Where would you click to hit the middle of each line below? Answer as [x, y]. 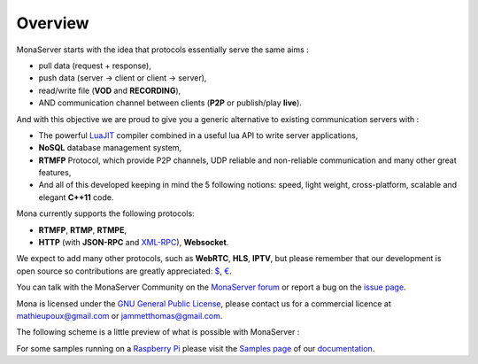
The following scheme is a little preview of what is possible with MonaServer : [158, 332]
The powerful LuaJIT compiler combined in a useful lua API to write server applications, [198, 135]
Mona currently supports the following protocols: [105, 213]
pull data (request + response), [95, 66]
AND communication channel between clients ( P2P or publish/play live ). [170, 103]
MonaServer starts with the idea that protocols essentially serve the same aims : [162, 50]
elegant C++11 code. [76, 197]
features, [55, 173]
